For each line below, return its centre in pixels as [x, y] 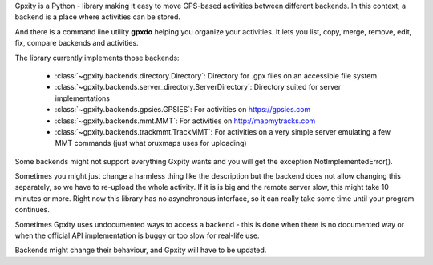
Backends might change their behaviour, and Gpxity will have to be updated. [141, 250]
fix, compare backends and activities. [77, 43]
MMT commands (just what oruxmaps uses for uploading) [151, 143]
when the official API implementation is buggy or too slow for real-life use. [137, 235]
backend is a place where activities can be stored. [97, 17]
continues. [32, 210]
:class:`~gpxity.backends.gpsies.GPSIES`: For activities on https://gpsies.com [183, 110]
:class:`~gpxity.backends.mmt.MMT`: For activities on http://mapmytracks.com [185, 121]
